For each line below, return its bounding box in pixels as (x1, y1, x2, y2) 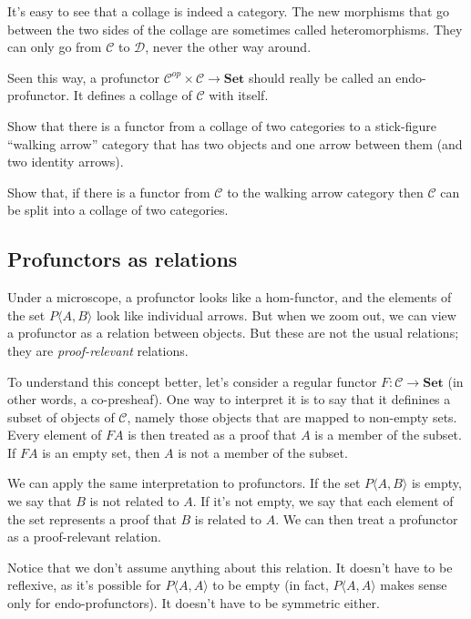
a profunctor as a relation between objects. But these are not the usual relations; (7, 323, 459, 342)
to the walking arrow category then (227, 182, 424, 201)
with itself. (209, 86, 269, 105)
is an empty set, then (42, 442, 160, 462)
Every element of (7, 425, 102, 444)
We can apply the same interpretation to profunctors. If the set (7, 473, 361, 492)
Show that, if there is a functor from (7, 182, 210, 201)
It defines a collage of (73, 86, 192, 105)
